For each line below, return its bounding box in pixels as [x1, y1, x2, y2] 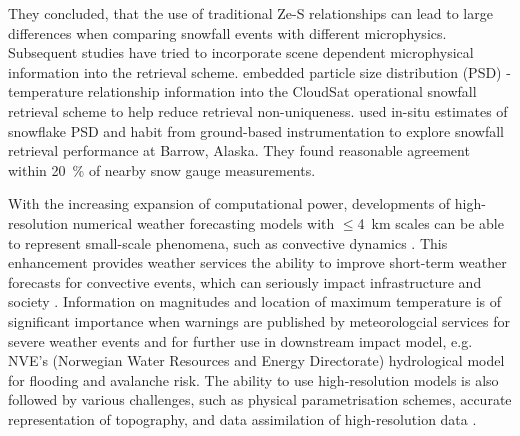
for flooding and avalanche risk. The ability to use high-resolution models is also [8, 369, 499, 390]
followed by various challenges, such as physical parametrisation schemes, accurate [8, 389, 512, 410]
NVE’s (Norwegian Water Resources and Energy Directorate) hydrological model [8, 350, 505, 371]
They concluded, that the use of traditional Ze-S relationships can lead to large [8, 3, 493, 23]
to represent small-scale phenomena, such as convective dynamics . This [8, 232, 448, 253]
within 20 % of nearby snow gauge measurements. [8, 159, 316, 180]
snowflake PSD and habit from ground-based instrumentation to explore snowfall [8, 120, 504, 141]
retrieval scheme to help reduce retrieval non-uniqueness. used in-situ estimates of [8, 100, 508, 121]
